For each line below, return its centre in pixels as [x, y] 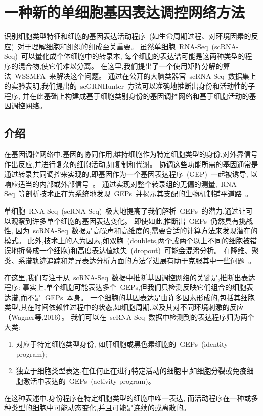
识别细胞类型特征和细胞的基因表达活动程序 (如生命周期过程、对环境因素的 [128, 36]
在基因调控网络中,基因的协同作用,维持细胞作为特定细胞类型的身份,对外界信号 [131, 154]
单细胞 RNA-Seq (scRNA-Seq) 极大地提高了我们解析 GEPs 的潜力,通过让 [125, 211]
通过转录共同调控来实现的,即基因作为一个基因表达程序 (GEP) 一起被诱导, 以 [131, 174]
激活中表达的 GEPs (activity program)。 [89, 380]
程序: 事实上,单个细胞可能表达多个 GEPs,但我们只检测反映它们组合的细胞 [125, 287]
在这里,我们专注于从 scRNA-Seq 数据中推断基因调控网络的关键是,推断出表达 [130, 277]
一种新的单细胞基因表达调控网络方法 [125, 12]
